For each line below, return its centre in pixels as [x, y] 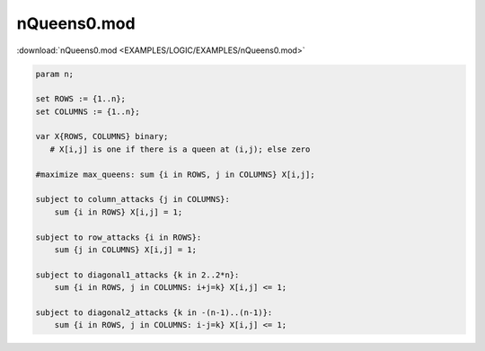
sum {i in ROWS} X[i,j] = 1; [119, 212]
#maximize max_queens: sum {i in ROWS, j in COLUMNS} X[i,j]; [175, 174]
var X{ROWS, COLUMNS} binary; [102, 136]
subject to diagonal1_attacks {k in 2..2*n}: [137, 275]
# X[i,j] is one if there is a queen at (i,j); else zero [180, 149]
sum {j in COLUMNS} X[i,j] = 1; [126, 250]
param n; [55, 74]
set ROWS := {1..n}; [80, 99]
